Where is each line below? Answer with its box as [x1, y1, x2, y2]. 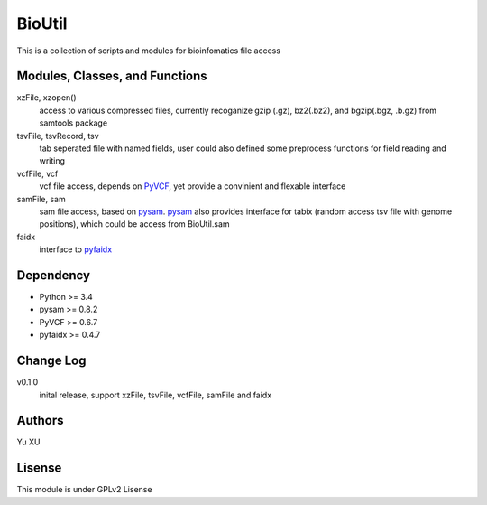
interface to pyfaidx [39, 244, 113, 255]
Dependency [16, 267, 90, 283]
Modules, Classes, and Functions [16, 69, 207, 84]
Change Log [16, 353, 87, 369]
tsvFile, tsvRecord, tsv [16, 130, 99, 141]
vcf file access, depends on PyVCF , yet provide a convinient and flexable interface [39, 181, 346, 192]
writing [39, 155, 66, 166]
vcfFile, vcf [16, 168, 59, 179]
